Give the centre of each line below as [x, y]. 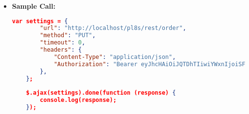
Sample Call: [34, 6]
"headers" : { [61, 50]
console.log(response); [78, 100]
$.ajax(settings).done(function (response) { [101, 93]
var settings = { [40, 21]
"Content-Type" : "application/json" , [115, 57]
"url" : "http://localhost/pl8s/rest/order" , [113, 28]
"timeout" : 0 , [63, 43]
